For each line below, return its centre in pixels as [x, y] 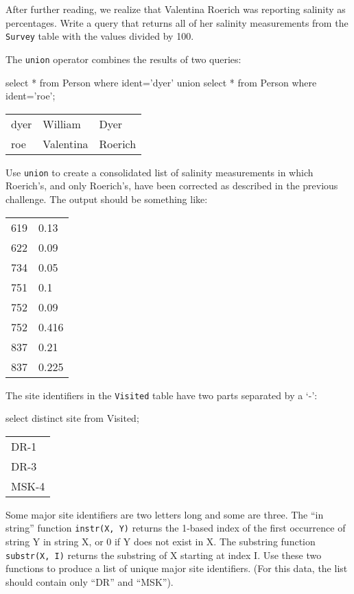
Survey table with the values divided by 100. [100, 36]
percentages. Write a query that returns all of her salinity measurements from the [177, 22]
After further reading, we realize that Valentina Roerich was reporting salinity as [176, 9]
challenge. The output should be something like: [107, 199]
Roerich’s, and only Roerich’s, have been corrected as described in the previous [172, 186]
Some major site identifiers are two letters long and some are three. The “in [165, 514]
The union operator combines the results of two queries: [123, 59]
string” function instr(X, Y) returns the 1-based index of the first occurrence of [176, 528]
